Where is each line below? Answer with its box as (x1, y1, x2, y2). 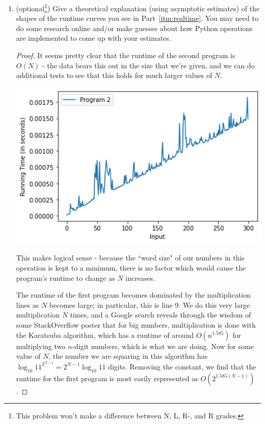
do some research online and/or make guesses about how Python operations (16, 22, 253, 33)
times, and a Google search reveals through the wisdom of (70, 309, 251, 320)
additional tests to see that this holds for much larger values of (16, 70, 213, 81)
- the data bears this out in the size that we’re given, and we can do (42, 60, 255, 70)
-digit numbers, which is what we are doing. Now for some (72, 340, 254, 351)
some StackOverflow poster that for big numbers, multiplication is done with (16, 319, 256, 330)
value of (16, 351, 41, 361)
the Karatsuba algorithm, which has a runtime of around (16, 329, 194, 340)
